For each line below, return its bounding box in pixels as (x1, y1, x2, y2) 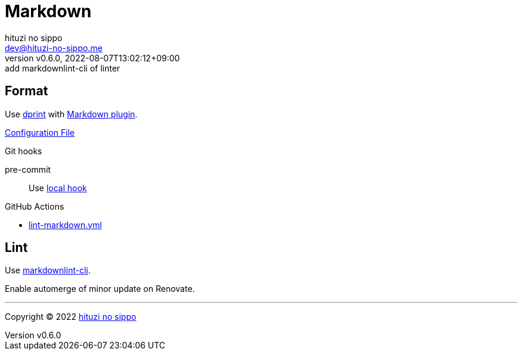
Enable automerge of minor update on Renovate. (5, 284, 195, 294)
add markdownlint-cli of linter (5, 63, 120, 73)
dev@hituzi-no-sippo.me (5, 42, 102, 53)
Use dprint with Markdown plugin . (5, 108, 138, 119)
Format (5, 83, 48, 99)
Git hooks (5, 145, 42, 156)
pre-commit (5, 164, 51, 175)
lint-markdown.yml (29, 219, 102, 230)
